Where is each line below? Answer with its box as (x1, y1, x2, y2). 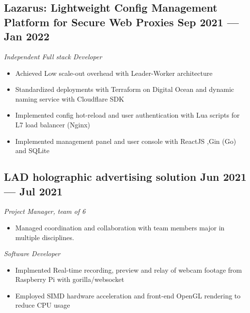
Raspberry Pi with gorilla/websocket (15, 274, 125, 284)
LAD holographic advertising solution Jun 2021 (4, 169, 247, 184)
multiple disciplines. (15, 232, 74, 242)
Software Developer (4, 248, 61, 259)
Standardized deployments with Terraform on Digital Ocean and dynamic (15, 84, 234, 94)
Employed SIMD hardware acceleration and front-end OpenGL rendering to (15, 290, 241, 300)
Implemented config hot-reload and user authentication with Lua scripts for (15, 110, 240, 120)
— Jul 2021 (4, 183, 63, 198)
